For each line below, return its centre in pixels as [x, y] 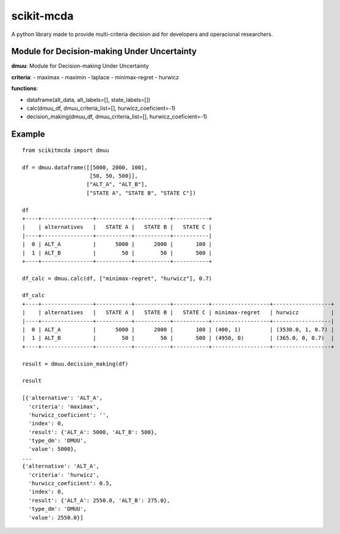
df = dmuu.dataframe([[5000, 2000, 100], [85, 167]
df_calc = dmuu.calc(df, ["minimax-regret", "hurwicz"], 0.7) [117, 278]
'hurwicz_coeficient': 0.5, [71, 483]
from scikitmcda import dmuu [66, 150]
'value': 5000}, [53, 449]
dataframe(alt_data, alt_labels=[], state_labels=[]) [89, 99]
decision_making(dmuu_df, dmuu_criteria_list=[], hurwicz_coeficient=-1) [117, 117]
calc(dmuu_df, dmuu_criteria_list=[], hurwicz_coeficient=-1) [101, 108]
